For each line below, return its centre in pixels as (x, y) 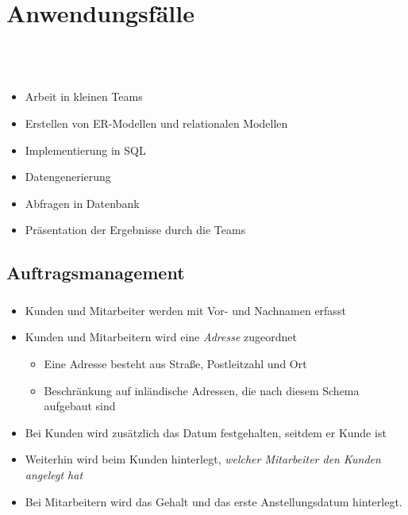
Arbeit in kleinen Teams (84, 96)
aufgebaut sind (80, 406)
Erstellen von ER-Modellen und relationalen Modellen (156, 123)
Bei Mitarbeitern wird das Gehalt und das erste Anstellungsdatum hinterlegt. (214, 501)
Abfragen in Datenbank (82, 203)
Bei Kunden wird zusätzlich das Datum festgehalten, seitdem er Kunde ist (206, 432)
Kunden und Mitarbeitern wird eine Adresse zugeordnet (161, 337)
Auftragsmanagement (96, 273)
